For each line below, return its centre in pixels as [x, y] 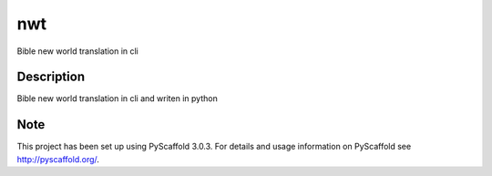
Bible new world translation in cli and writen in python [117, 98]
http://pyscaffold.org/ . [58, 159]
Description [51, 77]
